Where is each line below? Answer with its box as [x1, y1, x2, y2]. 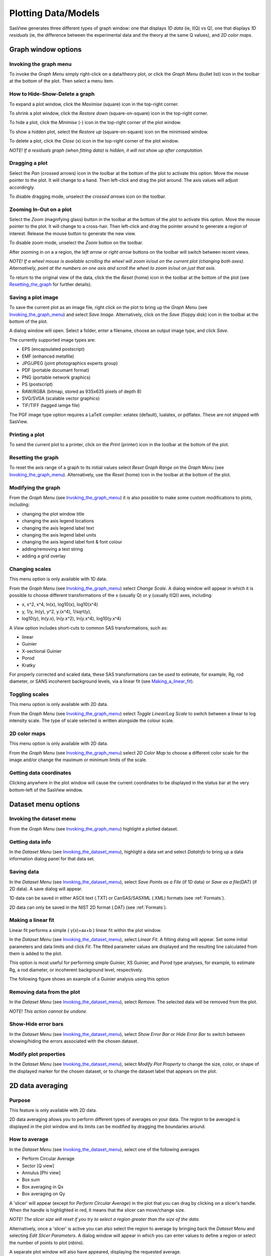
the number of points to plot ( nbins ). [9, 1239, 84, 1245]
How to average [9, 1136, 49, 1143]
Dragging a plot [9, 160, 48, 167]
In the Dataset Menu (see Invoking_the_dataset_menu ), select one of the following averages [9, 1146, 200, 1153]
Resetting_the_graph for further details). [9, 281, 92, 287]
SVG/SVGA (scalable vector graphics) [22, 395, 100, 401]
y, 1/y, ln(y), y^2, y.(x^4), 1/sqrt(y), [22, 608, 91, 614]
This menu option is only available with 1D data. [9, 576, 107, 582]
